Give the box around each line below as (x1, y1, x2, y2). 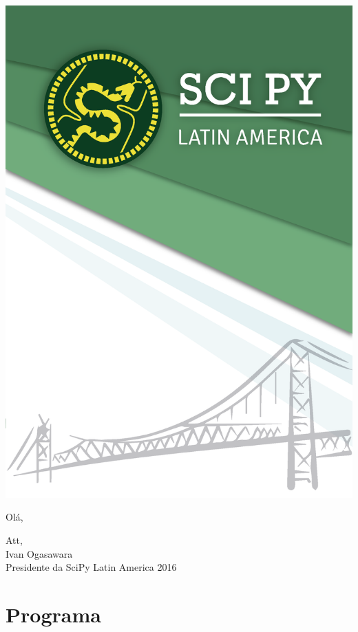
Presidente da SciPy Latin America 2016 (6, 560, 177, 574)
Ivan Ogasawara (6, 546, 73, 560)
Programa (6, 600, 101, 628)
